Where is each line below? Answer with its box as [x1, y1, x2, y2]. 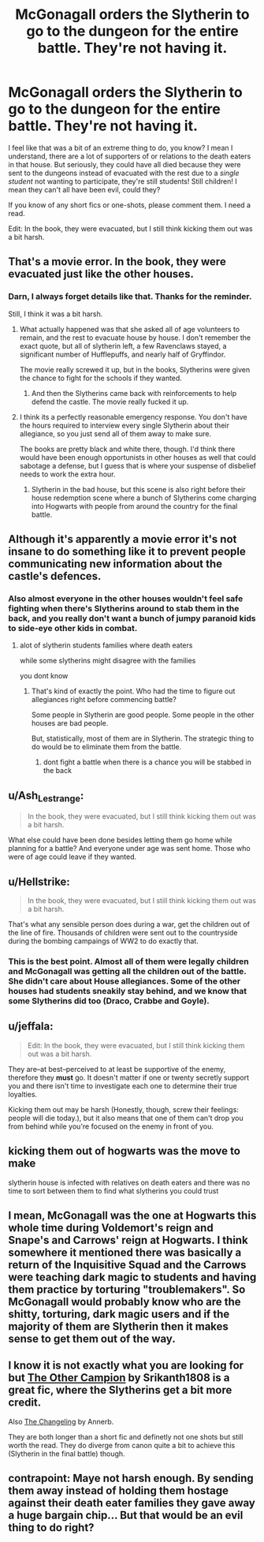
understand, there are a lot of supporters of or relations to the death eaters [8, 151, 251, 161]
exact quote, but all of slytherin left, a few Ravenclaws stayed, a [19, 341, 227, 350]
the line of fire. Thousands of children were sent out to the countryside [8, 928, 238, 938]
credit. [8, 1396, 42, 1409]
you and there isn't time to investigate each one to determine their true [8, 1081, 238, 1090]
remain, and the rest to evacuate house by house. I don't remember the [19, 333, 251, 342]
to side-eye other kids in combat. [8, 622, 138, 633]
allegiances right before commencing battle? [31, 695, 177, 704]
